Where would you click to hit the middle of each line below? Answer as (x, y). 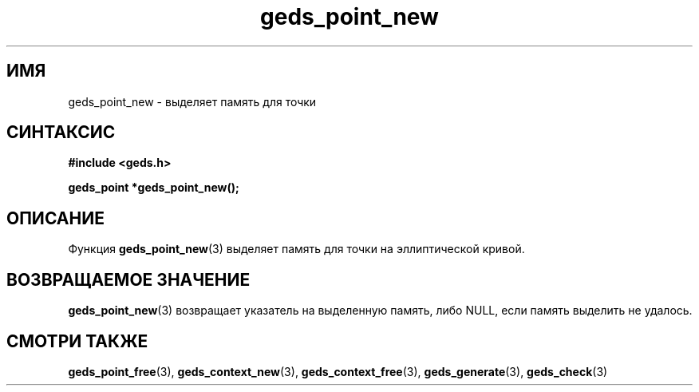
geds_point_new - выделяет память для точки (192, 101)
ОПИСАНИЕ (55, 218)
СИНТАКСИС (61, 133)
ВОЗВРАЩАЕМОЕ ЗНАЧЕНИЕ (128, 279)
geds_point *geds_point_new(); (154, 188)
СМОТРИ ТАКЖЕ (77, 341)
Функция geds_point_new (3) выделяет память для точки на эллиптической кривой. (296, 249)
